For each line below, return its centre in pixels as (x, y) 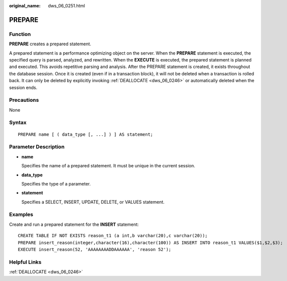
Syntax (18, 123)
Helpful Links (25, 262)
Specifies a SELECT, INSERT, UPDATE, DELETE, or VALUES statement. (93, 202)
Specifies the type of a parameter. (56, 184)
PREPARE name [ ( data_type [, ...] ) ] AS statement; (86, 134)
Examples (21, 215)
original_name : (25, 6)
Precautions (24, 100)
